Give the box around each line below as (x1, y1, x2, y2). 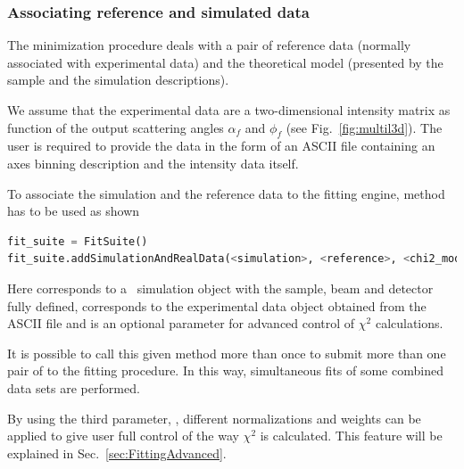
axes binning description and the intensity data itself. (7, 153, 299, 172)
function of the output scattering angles (7, 118, 224, 136)
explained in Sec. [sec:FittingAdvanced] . (7, 443, 227, 462)
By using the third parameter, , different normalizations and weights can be (7, 408, 421, 427)
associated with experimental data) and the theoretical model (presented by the (7, 53, 443, 71)
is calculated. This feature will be (260, 426, 443, 445)
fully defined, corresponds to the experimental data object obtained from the (7, 296, 427, 315)
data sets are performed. (7, 378, 140, 397)
